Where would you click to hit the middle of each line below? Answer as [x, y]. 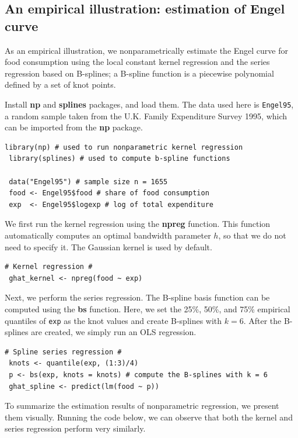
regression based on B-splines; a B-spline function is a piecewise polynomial [139, 73]
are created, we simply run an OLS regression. [114, 332]
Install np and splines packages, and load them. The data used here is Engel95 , [149, 104]
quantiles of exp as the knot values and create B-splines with [113, 320]
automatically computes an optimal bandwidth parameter [108, 235]
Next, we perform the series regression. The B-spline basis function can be [137, 297]
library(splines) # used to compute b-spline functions [120, 159]
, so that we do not [252, 235]
